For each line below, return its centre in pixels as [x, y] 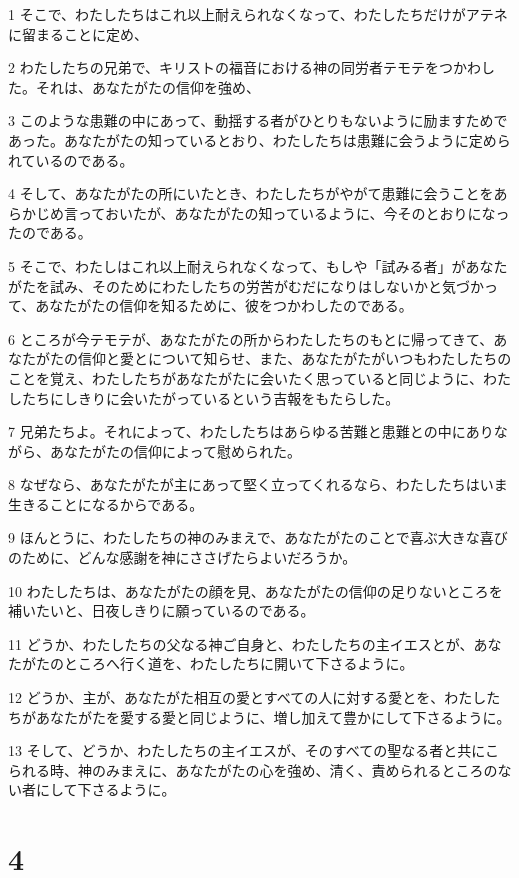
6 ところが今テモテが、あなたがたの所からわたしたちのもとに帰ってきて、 [251, 338]
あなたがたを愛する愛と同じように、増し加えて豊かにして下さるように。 [273, 716]
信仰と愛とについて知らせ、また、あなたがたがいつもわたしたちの [294, 358]
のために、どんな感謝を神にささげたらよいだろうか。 [182, 557]
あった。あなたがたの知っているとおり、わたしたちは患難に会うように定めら [259, 139]
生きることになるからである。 [106, 503]
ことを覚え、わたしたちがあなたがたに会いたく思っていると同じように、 [245, 377]
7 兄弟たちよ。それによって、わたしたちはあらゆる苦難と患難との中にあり [251, 431]
